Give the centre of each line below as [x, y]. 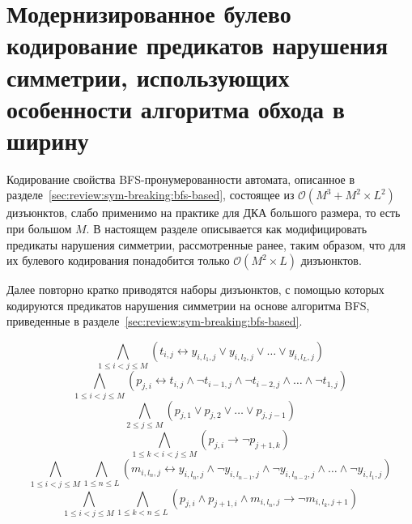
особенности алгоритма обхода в [176, 108]
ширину [48, 140]
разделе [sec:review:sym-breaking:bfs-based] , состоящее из [151, 195]
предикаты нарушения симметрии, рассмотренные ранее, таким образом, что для [206, 244]
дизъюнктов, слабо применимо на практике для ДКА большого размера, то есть [204, 213]
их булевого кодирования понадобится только [118, 260]
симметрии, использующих [148, 77]
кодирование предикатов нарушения [198, 45]
